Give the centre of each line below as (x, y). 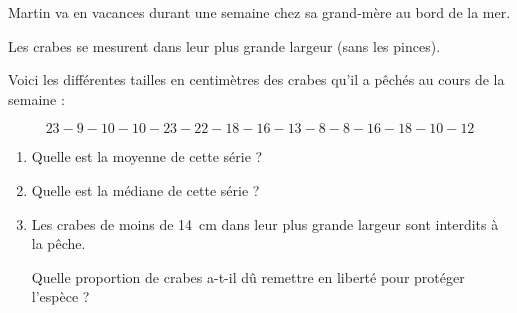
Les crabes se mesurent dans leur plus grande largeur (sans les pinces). (224, 45)
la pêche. (58, 243)
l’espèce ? (60, 296)
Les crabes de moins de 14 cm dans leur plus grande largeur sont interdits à (265, 223)
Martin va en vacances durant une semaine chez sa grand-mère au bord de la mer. (259, 12)
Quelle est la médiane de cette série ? (145, 189)
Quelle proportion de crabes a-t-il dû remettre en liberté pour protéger (248, 276)
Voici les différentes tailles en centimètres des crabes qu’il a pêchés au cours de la (256, 79)
